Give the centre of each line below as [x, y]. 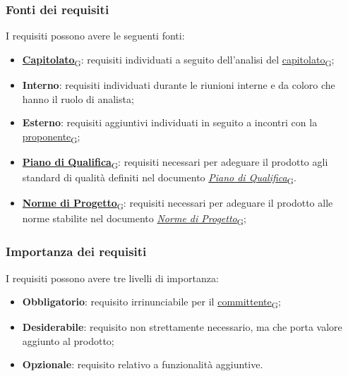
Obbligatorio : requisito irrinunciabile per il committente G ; [151, 302]
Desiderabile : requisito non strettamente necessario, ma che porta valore [182, 327]
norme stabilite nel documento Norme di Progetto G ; [134, 219]
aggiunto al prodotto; [68, 340]
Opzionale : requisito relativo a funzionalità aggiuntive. [143, 364]
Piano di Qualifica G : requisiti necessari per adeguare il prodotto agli [175, 162]
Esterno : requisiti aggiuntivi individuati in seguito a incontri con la [170, 122]
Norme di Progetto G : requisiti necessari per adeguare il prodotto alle [178, 204]
